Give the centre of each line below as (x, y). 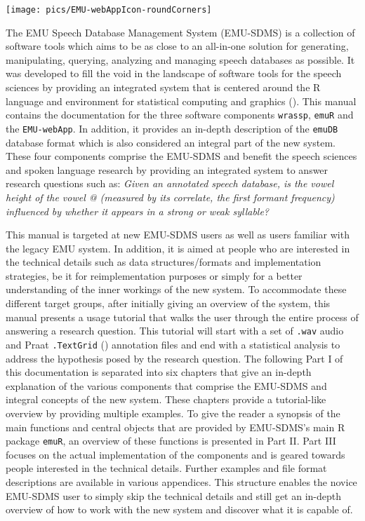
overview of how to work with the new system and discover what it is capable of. (179, 509)
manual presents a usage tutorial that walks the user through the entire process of (182, 317)
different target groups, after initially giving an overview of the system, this (168, 303)
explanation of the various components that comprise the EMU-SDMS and (166, 385)
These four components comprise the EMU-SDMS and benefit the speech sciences (181, 156)
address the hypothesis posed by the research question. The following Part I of (174, 358)
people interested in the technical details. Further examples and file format (166, 468)
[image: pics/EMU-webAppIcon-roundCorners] (109, 10)
